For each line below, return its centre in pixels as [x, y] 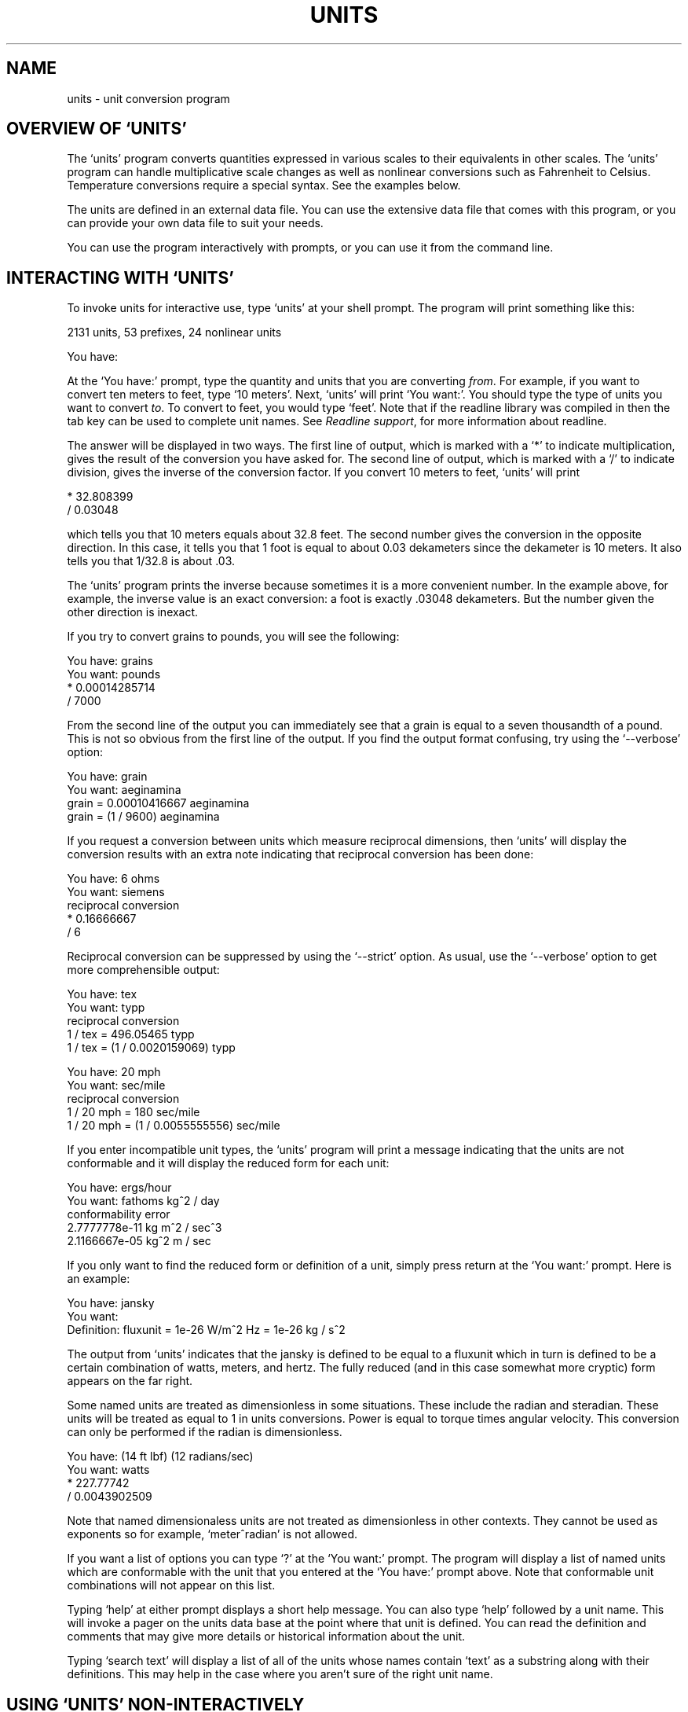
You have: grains [110, 661]
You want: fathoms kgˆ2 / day [143, 1201]
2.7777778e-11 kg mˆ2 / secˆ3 [145, 1228]
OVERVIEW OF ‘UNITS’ [97, 129]
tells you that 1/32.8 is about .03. [151, 561]
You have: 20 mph [114, 1072]
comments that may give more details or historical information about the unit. [266, 1637]
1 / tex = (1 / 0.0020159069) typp [151, 1048]
